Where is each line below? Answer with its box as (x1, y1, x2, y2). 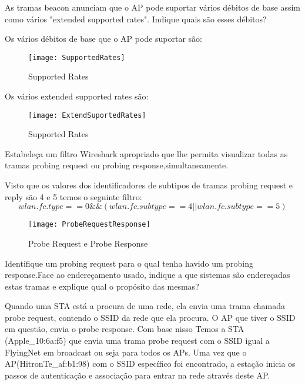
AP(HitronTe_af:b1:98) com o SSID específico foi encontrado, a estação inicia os (5, 357, 296, 370)
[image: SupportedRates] (28, 53, 125, 62)
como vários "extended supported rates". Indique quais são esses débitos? (5, 12, 267, 25)
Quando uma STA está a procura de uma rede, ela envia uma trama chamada (5, 300, 285, 312)
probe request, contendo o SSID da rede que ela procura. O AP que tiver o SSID (5, 311, 296, 323)
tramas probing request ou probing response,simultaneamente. (5, 159, 229, 171)
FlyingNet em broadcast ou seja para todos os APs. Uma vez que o (5, 346, 247, 358)
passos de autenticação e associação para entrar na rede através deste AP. (5, 369, 270, 381)
